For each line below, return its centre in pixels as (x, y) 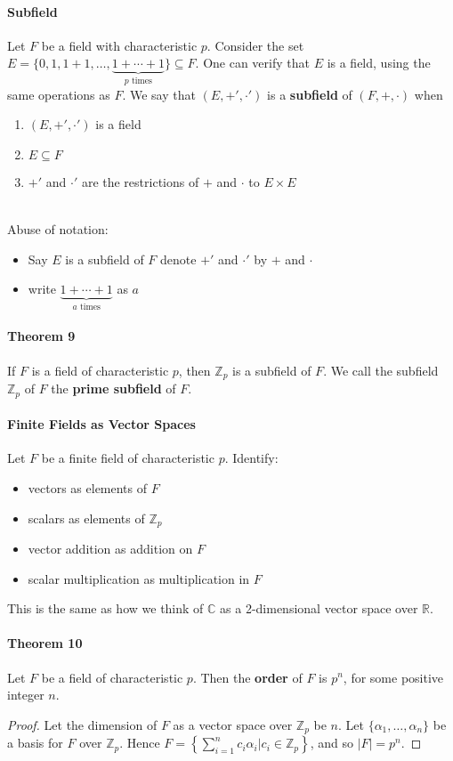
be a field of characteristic (112, 677)
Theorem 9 (41, 336)
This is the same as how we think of (105, 608)
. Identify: (251, 458)
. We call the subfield (381, 370)
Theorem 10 (45, 643)
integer (26, 695)
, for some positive (393, 677)
